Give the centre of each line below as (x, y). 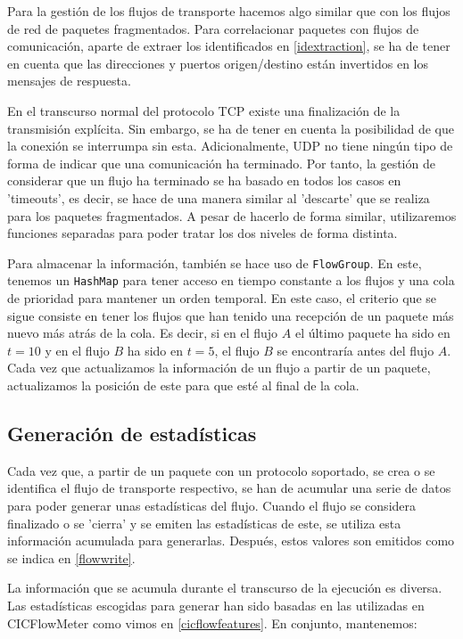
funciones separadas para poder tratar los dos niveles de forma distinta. (203, 233)
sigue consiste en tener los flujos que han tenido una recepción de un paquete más (231, 315)
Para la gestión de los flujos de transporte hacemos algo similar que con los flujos (229, 11)
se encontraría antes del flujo (356, 350)
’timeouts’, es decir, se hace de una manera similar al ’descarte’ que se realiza (219, 197)
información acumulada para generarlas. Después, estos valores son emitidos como (231, 541)
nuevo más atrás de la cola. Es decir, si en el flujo (143, 333)
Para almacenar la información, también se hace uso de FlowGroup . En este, (215, 262)
